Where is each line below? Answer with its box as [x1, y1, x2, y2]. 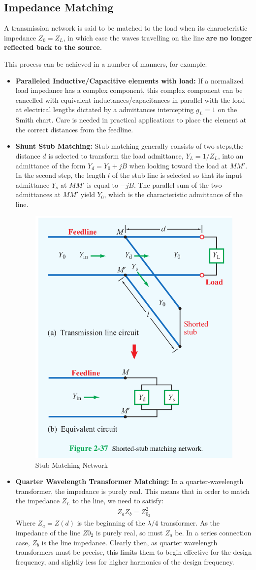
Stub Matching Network [35, 459, 108, 470]
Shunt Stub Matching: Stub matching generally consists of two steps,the [15, 141, 244, 151]
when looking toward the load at [129, 160, 227, 170]
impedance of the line [15, 528, 81, 537]
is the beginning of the [77, 518, 145, 528]
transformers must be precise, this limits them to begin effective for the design [15, 547, 252, 557]
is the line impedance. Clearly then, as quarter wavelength [41, 537, 218, 547]
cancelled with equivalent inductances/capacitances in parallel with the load [15, 94, 245, 105]
